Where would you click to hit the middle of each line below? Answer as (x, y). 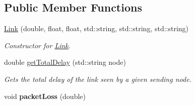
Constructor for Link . (38, 45)
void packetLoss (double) (45, 96)
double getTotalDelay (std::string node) (65, 62)
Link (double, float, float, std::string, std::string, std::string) (96, 28)
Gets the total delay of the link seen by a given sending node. (98, 79)
